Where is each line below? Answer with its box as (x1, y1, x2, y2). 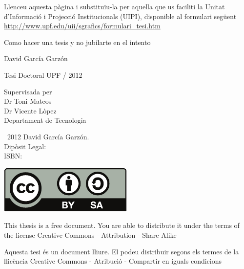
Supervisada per (4, 86, 52, 96)
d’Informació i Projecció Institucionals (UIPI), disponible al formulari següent (4, 11, 237, 21)
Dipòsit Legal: (4, 141, 46, 151)
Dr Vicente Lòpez (4, 105, 57, 115)
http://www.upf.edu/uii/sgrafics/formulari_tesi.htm (4, 21, 161, 31)
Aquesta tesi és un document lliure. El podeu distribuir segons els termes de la (4, 246, 239, 256)
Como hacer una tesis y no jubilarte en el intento (4, 37, 151, 47)
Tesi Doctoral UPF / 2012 (4, 69, 82, 80)
